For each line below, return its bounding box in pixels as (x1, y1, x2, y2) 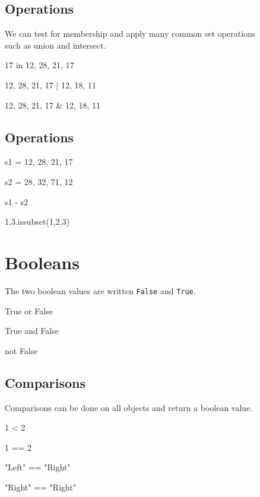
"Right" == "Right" (5, 480, 77, 493)
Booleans (5, 250, 80, 274)
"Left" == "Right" (5, 461, 71, 473)
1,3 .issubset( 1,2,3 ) (5, 215, 70, 228)
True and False (5, 324, 59, 337)
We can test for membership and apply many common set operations (5, 27, 256, 40)
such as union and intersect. (5, 39, 106, 51)
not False (5, 344, 38, 356)
